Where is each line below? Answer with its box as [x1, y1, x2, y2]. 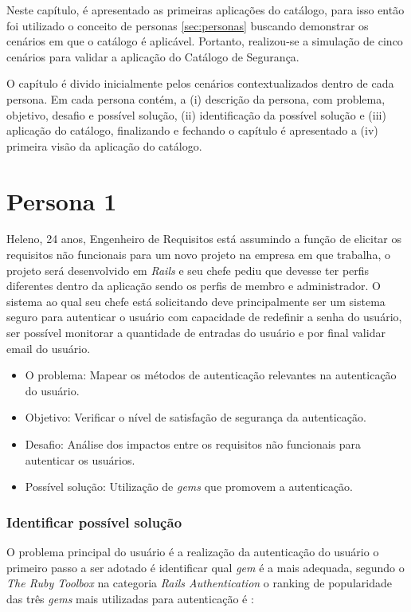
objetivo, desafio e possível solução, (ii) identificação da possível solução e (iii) [6, 106, 386, 123]
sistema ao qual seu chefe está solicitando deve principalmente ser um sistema [6, 292, 386, 309]
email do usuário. [6, 339, 91, 356]
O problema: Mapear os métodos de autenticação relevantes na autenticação [25, 367, 397, 383]
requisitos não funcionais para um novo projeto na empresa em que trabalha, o [6, 246, 390, 263]
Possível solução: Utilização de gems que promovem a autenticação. [25, 478, 354, 495]
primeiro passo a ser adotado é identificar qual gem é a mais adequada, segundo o [6, 559, 405, 575]
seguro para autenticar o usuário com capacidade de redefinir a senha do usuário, [6, 308, 402, 325]
